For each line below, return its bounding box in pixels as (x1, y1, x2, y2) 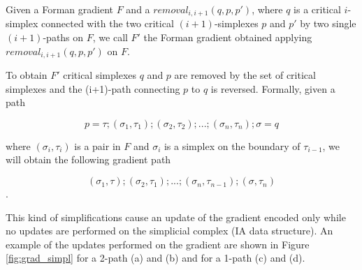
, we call (92, 30, 128, 45)
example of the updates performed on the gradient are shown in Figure (6, 237, 310, 251)
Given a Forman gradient (6, 2, 113, 16)
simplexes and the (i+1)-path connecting (6, 81, 180, 96)
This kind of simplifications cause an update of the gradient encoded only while (6, 209, 346, 224)
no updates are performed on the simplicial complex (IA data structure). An (6, 223, 333, 238)
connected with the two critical (41, 16, 174, 31)
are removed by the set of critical (174, 68, 316, 82)
